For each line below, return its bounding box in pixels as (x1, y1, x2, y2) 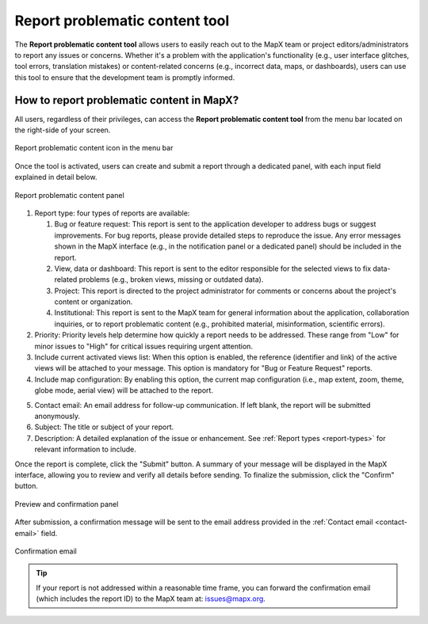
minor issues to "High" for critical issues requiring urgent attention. (34, 341, 254, 351)
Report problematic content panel (14, 190, 124, 200)
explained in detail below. (14, 173, 97, 182)
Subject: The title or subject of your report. (34, 422, 174, 432)
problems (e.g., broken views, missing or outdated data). (78, 275, 264, 284)
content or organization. (54, 297, 133, 306)
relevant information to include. (34, 444, 136, 455)
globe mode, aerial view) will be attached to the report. (34, 386, 214, 395)
